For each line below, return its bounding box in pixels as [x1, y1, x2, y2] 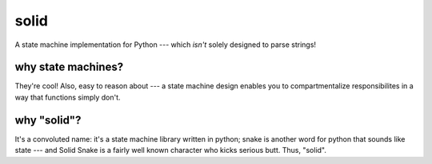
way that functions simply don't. [14, 92, 121, 102]
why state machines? [14, 61, 124, 74]
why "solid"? [14, 113, 82, 127]
